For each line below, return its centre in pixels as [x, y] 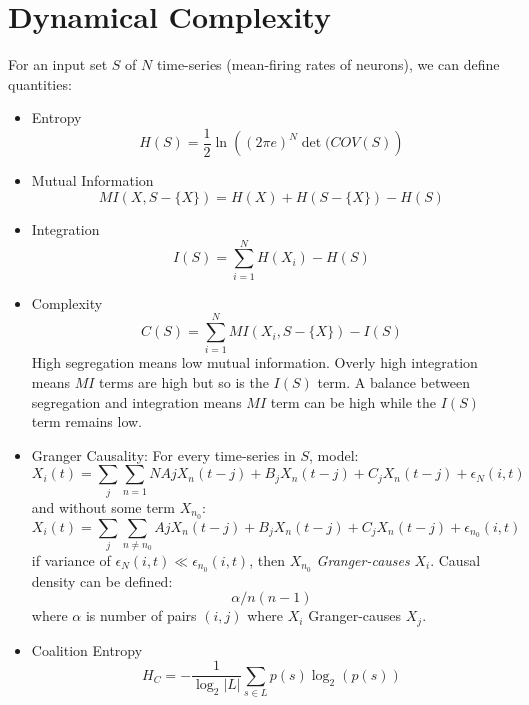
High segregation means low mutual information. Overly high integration [254, 362]
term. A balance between [393, 382]
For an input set [58, 64]
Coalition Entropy [87, 649]
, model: [334, 454]
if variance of [71, 559]
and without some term [103, 506]
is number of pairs [141, 615]
